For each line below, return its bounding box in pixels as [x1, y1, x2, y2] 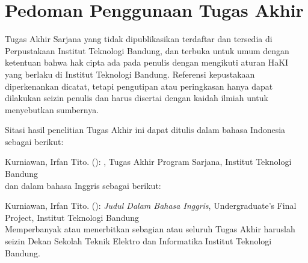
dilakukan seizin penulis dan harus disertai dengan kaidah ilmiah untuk [5, 91, 268, 104]
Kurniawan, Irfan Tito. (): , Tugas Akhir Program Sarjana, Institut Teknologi [5, 155, 292, 168]
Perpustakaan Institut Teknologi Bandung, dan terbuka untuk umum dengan [5, 44, 289, 57]
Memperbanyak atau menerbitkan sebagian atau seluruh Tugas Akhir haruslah [5, 223, 295, 235]
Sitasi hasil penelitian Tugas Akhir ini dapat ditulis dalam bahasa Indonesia [5, 123, 286, 136]
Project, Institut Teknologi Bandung [5, 211, 139, 223]
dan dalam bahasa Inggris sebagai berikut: [5, 179, 161, 191]
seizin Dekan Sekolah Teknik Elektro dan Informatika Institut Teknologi [5, 235, 272, 247]
